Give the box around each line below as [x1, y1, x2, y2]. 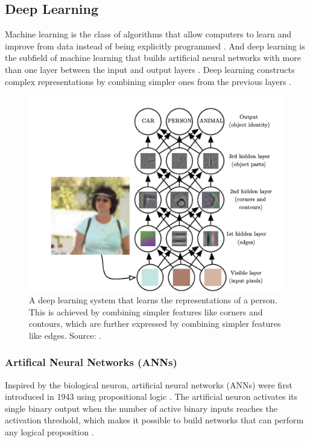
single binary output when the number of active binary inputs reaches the [5, 402, 277, 414]
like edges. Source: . [29, 329, 101, 341]
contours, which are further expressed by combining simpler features [29, 317, 281, 330]
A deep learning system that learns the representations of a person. [29, 294, 277, 306]
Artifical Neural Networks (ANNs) [5, 355, 177, 370]
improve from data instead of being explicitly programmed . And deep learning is [5, 39, 305, 52]
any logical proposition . [5, 426, 94, 438]
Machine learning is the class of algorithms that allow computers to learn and [5, 28, 291, 40]
